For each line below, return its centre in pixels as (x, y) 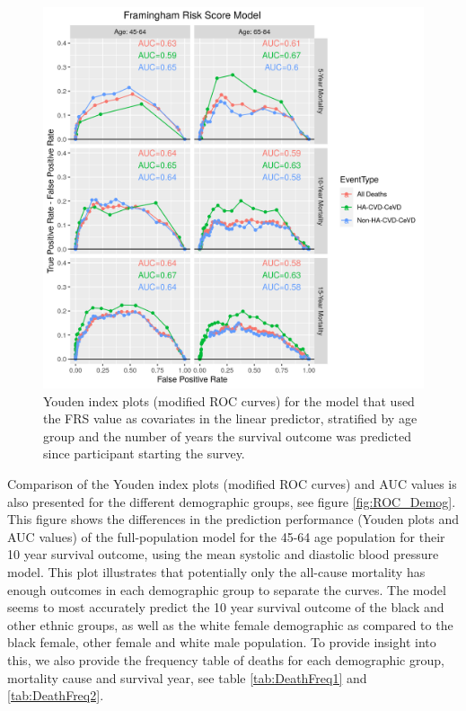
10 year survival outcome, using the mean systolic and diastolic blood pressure (223, 554)
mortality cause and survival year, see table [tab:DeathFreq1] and (187, 677)
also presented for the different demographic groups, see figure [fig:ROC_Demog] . (232, 501)
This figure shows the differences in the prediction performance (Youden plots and (233, 519)
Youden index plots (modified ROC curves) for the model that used (229, 400)
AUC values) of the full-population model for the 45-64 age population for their (226, 536)
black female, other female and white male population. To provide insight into (222, 642)
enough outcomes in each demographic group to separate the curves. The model (227, 589)
